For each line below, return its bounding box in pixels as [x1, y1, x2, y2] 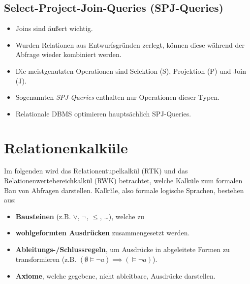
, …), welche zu [99, 211, 145, 221]
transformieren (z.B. [15, 254, 77, 264]
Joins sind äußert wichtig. [15, 23, 93, 33]
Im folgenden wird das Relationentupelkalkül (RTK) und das [4, 166, 188, 176]
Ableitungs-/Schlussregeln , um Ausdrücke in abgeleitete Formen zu [15, 244, 230, 255]
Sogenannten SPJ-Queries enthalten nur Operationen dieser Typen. [15, 92, 220, 102]
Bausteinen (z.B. [15, 211, 71, 221]
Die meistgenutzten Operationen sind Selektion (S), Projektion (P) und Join [15, 65, 246, 76]
